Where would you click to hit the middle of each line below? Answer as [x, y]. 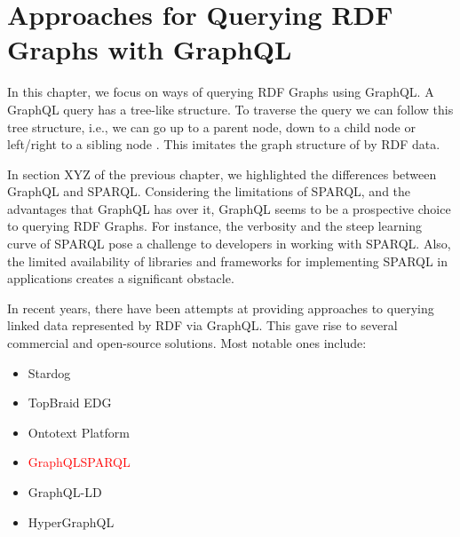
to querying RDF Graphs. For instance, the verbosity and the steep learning [214, 226]
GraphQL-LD [65, 492]
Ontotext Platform [79, 432]
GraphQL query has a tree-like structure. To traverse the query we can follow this [230, 109]
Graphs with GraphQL [150, 49]
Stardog [49, 372]
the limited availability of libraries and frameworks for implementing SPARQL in [228, 261]
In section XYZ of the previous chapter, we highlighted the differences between [222, 174]
